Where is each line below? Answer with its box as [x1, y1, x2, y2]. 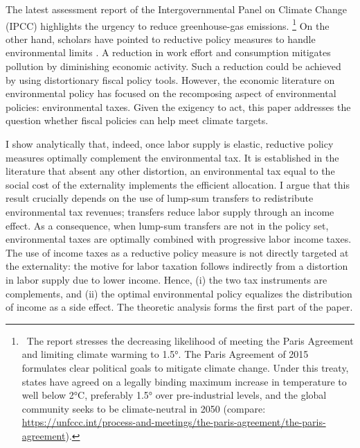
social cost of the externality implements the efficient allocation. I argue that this [6, 177, 350, 191]
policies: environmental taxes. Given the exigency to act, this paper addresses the [6, 99, 351, 114]
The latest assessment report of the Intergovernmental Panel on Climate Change [6, 2, 348, 16]
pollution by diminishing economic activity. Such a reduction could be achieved [6, 59, 341, 74]
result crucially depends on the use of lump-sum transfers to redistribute [6, 191, 314, 205]
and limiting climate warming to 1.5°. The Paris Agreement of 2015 [21, 347, 309, 361]
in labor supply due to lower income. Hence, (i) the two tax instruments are [6, 272, 327, 286]
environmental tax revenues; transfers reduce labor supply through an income [6, 204, 334, 218]
